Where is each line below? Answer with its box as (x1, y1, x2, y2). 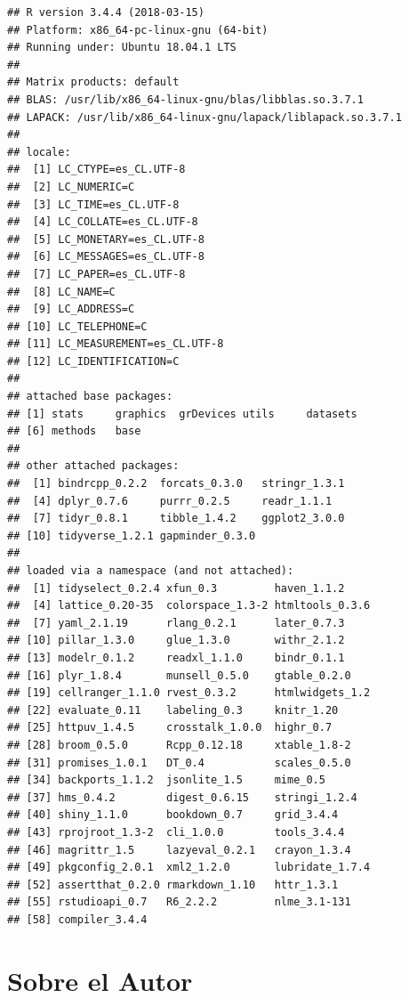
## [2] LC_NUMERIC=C (7, 180, 135, 193)
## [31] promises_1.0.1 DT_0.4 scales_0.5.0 (7, 756, 351, 769)
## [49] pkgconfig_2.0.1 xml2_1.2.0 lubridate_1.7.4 (7, 861, 371, 874)
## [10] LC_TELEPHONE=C (7, 320, 148, 333)
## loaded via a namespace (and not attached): (7, 564, 294, 577)
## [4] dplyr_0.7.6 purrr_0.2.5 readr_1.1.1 (7, 494, 333, 507)
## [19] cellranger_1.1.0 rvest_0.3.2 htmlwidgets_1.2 (7, 686, 371, 700)
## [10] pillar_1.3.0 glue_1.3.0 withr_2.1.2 (7, 634, 345, 647)
